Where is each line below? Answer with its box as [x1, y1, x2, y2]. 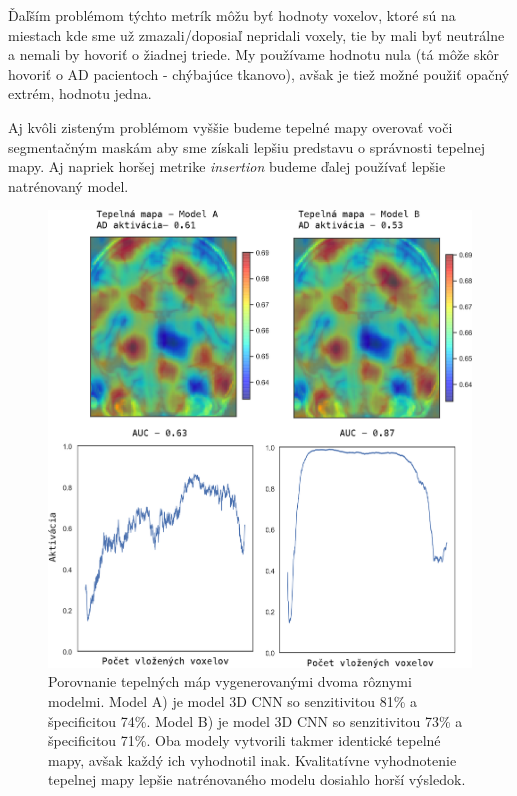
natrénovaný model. [8, 175, 129, 196]
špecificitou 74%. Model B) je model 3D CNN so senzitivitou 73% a [48, 710, 463, 731]
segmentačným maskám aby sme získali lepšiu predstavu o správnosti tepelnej [8, 136, 486, 157]
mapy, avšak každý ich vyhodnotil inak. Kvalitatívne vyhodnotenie [48, 749, 457, 770]
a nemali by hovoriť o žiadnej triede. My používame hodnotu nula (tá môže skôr [8, 44, 499, 65]
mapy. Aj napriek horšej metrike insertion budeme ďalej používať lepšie [8, 156, 446, 177]
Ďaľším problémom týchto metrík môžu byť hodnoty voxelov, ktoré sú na [8, 5, 456, 25]
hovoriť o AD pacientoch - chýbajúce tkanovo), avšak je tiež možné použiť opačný [8, 63, 510, 84]
